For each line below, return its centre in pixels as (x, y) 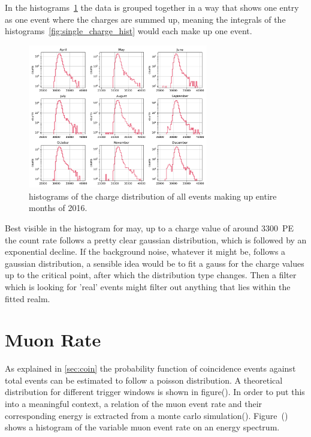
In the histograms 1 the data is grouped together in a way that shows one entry (152, 7)
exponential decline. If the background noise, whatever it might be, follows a (145, 251)
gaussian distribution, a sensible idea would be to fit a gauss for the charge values (155, 263)
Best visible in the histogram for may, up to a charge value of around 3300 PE (150, 227)
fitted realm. (28, 298)
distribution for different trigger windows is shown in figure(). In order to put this (155, 392)
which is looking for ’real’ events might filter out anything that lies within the (148, 286)
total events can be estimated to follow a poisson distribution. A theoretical (144, 380)
